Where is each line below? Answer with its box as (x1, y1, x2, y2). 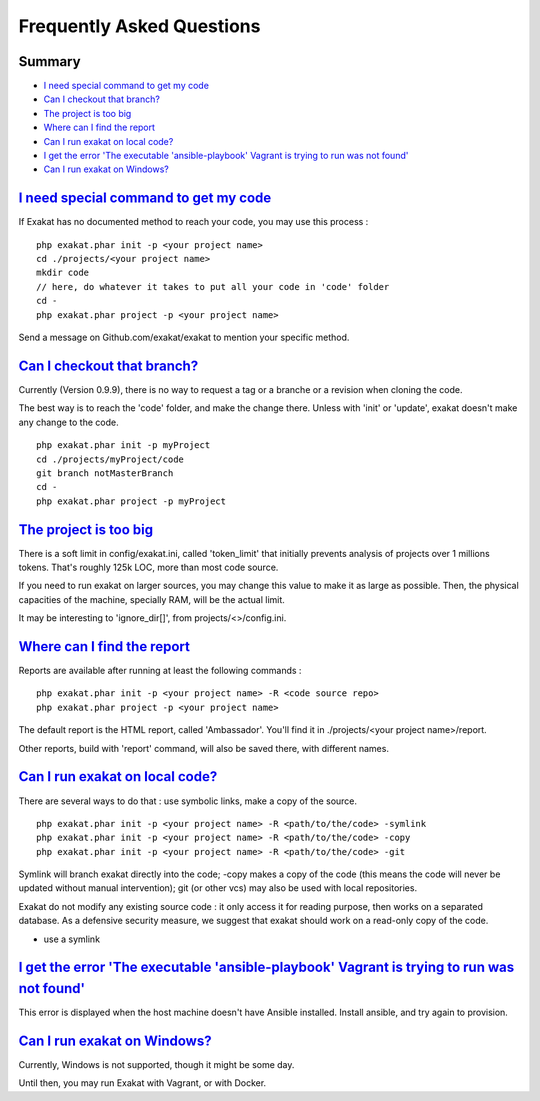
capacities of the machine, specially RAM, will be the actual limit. (18, 593, 285, 605)
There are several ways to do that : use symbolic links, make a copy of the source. (18, 795, 358, 807)
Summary (18, 53, 81, 70)
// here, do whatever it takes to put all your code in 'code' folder (36, 281, 390, 292)
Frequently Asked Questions (18, 15, 261, 37)
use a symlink (43, 933, 100, 945)
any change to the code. (18, 416, 119, 428)
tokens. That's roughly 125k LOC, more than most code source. (18, 561, 279, 573)
